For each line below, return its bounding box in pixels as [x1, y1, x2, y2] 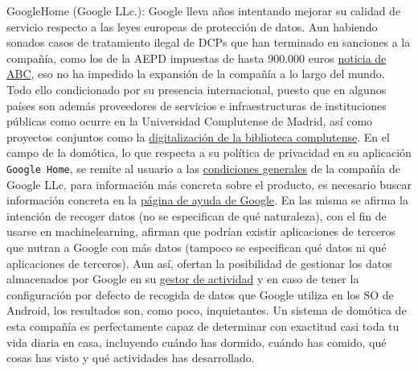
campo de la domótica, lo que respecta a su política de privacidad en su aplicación [6, 144, 412, 161]
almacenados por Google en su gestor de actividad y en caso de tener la [6, 270, 359, 287]
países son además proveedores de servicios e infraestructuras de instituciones [6, 97, 387, 113]
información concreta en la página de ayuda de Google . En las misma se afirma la [6, 192, 408, 208]
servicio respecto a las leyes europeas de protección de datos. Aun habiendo [6, 18, 378, 35]
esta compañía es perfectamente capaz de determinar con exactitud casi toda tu [6, 317, 400, 334]
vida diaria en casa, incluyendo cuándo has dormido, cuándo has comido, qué [6, 333, 387, 350]
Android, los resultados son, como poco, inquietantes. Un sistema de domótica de [6, 302, 407, 319]
